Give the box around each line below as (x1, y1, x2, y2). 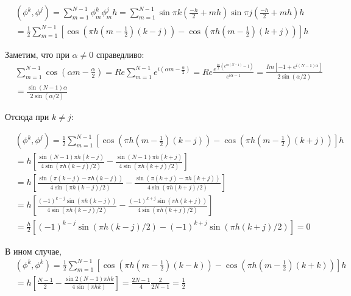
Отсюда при (5, 110, 49, 122)
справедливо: (96, 48, 144, 60)
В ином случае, (5, 244, 62, 257)
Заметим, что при (5, 48, 69, 60)
